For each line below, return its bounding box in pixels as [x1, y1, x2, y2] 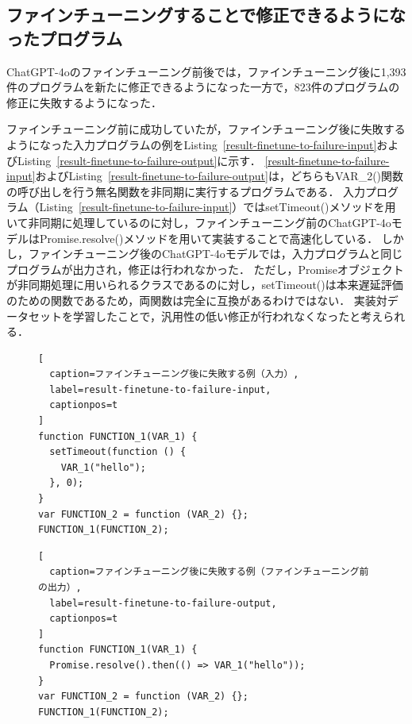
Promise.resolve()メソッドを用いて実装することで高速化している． [39, 229, 379, 246]
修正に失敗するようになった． [6, 94, 162, 110]
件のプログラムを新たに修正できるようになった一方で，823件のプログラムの [6, 79, 400, 95]
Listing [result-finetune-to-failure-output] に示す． [17, 152, 261, 168]
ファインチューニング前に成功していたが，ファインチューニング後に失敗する [6, 121, 406, 137]
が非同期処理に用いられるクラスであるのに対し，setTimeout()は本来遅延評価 [6, 276, 403, 293]
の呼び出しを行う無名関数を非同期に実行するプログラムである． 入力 [6, 183, 366, 199]
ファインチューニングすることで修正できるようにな [6, 2, 406, 27]
